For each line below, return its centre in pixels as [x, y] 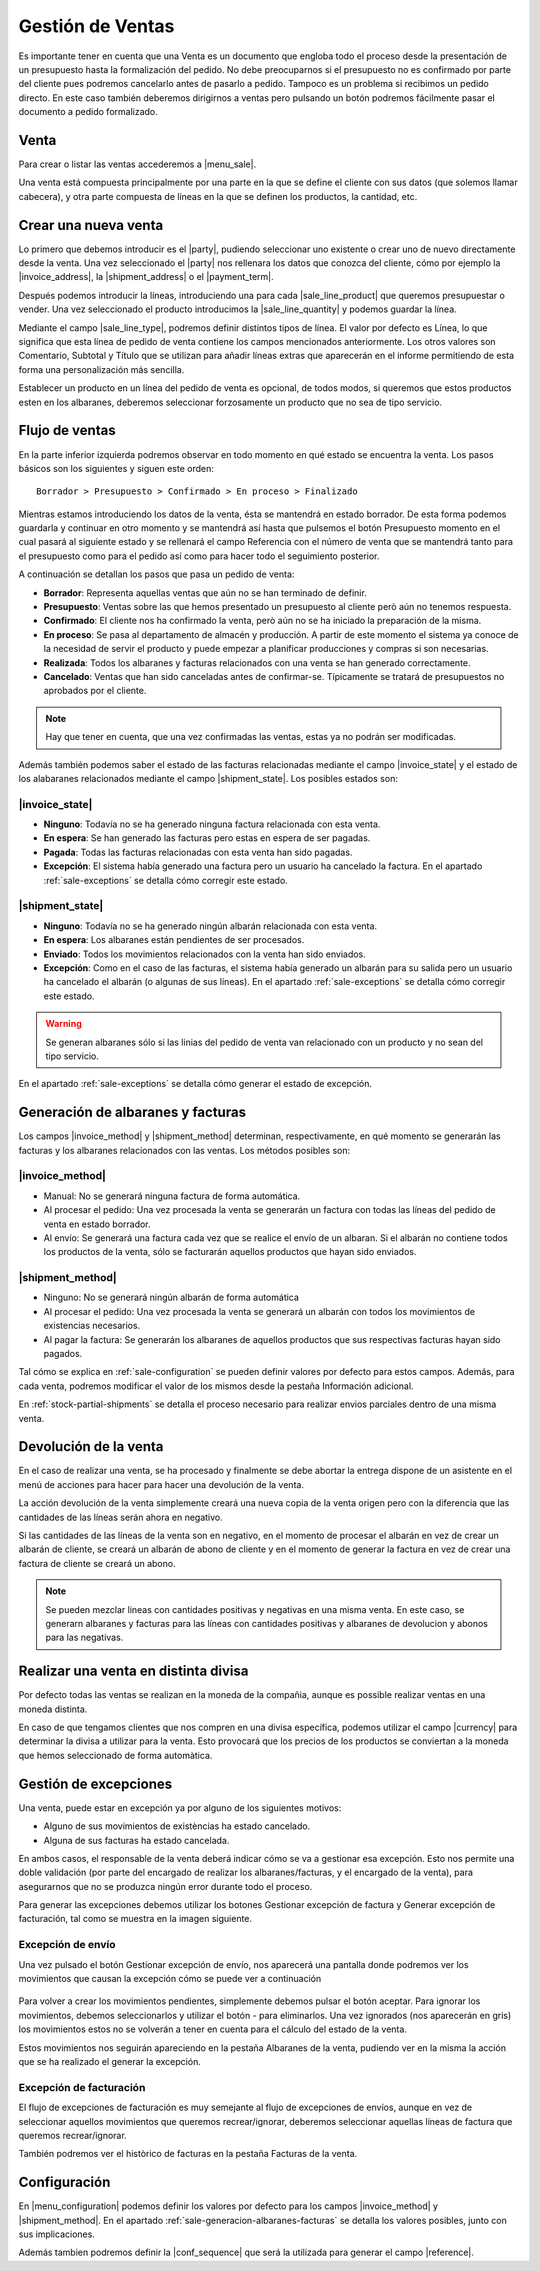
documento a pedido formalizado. [88, 112]
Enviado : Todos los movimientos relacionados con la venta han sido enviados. [205, 954]
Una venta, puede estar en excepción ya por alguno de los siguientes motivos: [180, 1807]
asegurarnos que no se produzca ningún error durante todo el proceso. [165, 1886]
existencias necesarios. [92, 1326]
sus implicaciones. [56, 2234]
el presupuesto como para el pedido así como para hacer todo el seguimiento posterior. [199, 556]
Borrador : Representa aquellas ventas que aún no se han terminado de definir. [205, 592]
